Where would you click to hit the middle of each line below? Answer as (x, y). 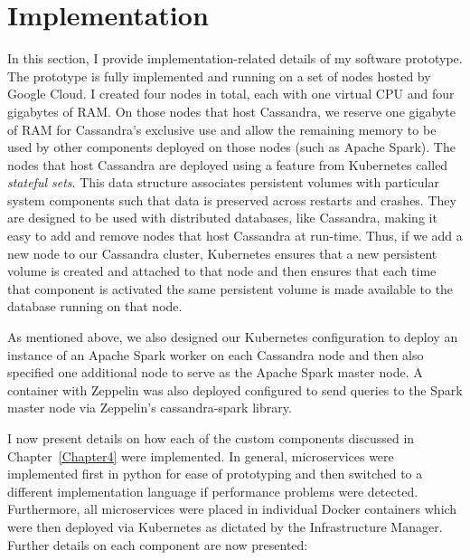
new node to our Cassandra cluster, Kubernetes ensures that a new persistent (222, 253)
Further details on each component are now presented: (158, 544)
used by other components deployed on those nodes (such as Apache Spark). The (231, 147)
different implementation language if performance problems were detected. (213, 491)
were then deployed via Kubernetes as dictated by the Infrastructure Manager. (225, 526)
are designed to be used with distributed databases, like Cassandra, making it (222, 218)
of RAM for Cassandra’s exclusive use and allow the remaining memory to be (222, 129)
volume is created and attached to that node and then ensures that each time (222, 271)
